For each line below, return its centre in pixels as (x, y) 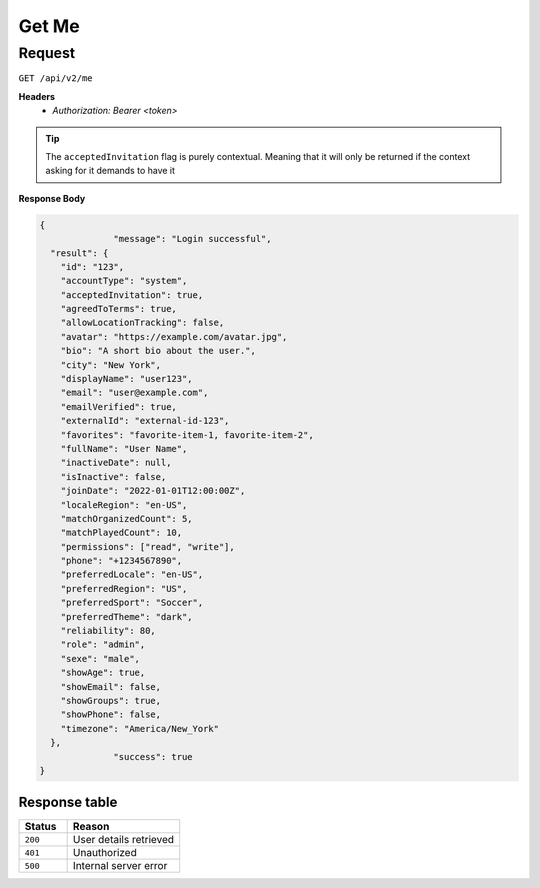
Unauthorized (104, 853)
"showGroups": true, (111, 700)
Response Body (52, 198)
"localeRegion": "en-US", (124, 504)
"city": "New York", (111, 364)
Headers (36, 96)
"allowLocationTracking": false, (142, 323)
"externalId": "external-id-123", (145, 421)
